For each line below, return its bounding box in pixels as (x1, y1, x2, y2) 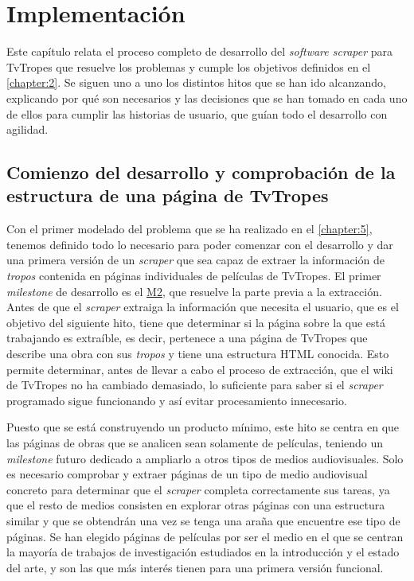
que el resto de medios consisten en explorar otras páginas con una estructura (6, 497, 385, 513)
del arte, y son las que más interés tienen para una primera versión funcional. (6, 559, 384, 575)
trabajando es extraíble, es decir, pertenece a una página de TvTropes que (6, 329, 368, 346)
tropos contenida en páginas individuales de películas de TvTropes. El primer (6, 267, 381, 284)
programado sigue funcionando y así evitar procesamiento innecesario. (6, 392, 347, 408)
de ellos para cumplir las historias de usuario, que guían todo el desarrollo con (6, 105, 388, 122)
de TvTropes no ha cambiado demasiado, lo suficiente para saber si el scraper (6, 376, 383, 393)
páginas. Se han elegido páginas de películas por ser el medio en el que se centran (6, 528, 404, 544)
